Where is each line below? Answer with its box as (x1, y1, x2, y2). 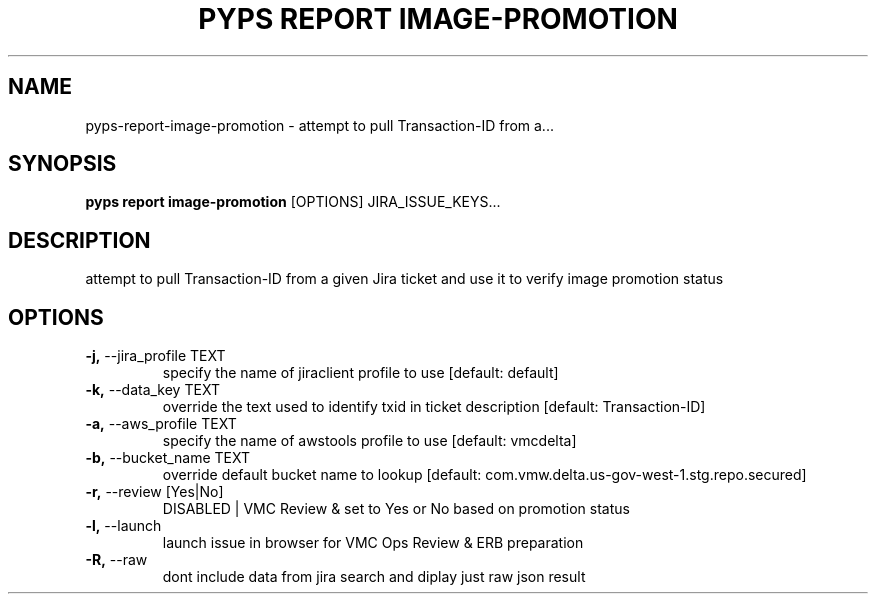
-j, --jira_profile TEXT (85, 347, 226, 365)
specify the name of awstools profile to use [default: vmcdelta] (162, 432, 577, 450)
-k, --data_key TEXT (85, 381, 220, 399)
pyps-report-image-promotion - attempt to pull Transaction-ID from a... (85, 116, 554, 134)
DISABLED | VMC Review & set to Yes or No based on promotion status (162, 500, 630, 518)
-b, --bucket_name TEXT (85, 449, 251, 467)
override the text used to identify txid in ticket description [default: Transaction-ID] (162, 398, 706, 416)
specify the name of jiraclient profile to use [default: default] (162, 364, 559, 382)
